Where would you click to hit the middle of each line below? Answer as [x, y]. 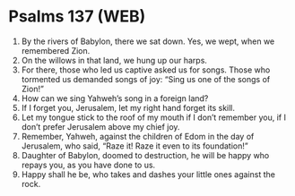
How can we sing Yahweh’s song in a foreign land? [115, 98]
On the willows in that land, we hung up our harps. [114, 60]
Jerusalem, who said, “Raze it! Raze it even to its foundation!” [134, 146]
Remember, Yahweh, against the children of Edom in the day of [138, 136]
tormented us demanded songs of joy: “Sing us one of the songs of [146, 79]
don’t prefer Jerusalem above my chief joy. [100, 126]
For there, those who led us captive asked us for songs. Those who [146, 70]
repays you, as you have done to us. [88, 165]
